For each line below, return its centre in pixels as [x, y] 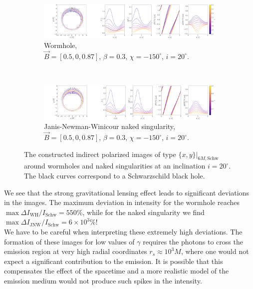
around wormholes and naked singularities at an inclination [115, 166]
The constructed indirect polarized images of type [100, 154]
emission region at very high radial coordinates [76, 251]
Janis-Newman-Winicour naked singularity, [110, 126]
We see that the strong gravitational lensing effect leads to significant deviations [126, 192]
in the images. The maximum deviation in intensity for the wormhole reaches [122, 202]
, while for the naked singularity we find [143, 212]
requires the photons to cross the [193, 241]
